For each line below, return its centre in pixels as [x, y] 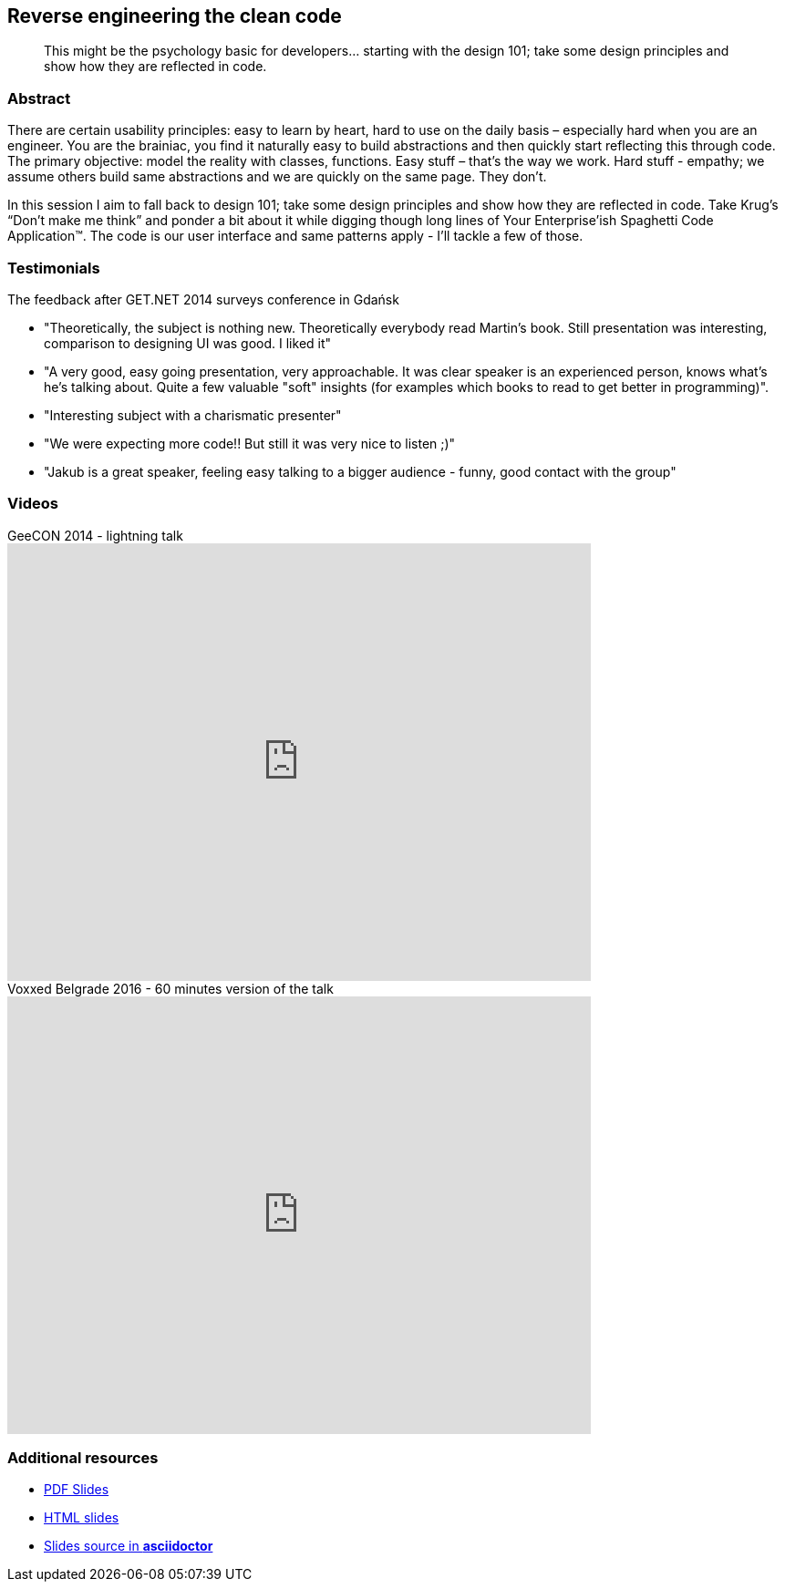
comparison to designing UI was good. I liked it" [188, 343]
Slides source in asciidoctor [129, 1546]
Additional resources [83, 1458]
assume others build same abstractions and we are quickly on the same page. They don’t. [277, 177]
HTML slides [82, 1518]
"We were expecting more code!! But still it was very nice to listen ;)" [250, 443]
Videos [33, 504]
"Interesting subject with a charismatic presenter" [193, 415]
